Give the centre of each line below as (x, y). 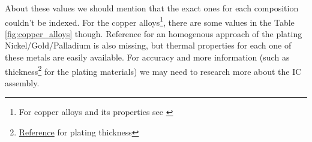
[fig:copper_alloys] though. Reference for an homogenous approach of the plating (154, 33)
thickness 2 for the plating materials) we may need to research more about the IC (153, 70)
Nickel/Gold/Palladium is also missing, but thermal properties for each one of (148, 45)
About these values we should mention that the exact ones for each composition (152, 8)
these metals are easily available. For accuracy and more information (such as (147, 57)
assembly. (22, 82)
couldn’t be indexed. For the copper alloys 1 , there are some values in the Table (150, 21)
